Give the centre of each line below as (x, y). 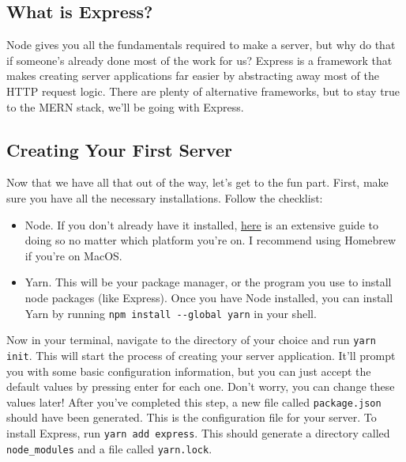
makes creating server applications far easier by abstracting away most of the (193, 76)
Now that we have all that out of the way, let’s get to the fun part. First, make (197, 182)
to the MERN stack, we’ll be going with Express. (125, 106)
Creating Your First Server (119, 149)
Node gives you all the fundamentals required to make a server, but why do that (201, 45)
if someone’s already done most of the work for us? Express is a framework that (199, 60)
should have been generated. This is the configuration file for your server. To (192, 417)
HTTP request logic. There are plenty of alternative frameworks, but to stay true (203, 91)
